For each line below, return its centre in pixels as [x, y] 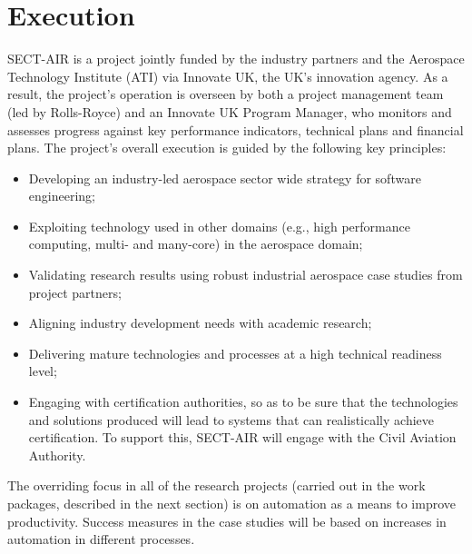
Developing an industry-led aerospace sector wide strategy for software [225, 178]
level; [43, 371]
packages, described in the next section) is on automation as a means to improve [231, 503]
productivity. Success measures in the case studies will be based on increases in [227, 521]
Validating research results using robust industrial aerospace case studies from [246, 275]
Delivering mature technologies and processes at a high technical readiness [235, 353]
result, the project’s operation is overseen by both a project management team [226, 94]
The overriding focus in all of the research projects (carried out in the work [216, 485]
